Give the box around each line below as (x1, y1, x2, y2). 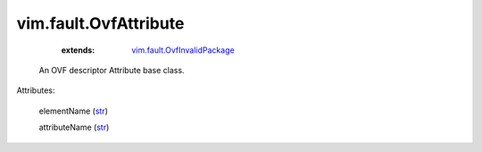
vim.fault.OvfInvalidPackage (131, 45, 236, 55)
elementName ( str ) (38, 106, 109, 116)
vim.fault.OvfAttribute (16, 13, 185, 33)
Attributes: (16, 85, 55, 96)
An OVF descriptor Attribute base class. (38, 64, 185, 75)
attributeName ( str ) (38, 122, 110, 133)
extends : (61, 45, 96, 55)
